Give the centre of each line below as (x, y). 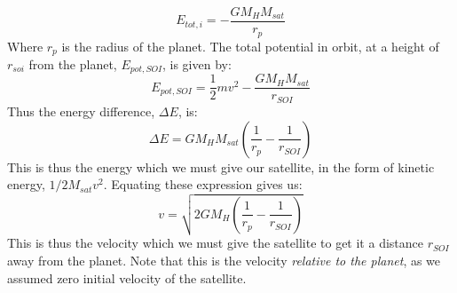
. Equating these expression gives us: (203, 184)
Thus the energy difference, (81, 111)
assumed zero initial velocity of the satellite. (127, 277)
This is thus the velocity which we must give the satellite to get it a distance (215, 243)
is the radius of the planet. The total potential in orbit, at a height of (250, 46)
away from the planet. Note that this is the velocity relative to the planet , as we (224, 260)
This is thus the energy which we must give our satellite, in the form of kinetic (221, 166)
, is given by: (197, 63)
